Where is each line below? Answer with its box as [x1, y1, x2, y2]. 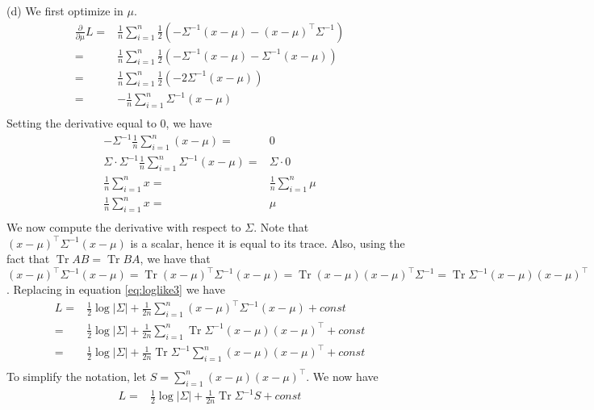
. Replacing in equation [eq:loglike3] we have [6, 281, 225, 298]
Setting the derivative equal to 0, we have [6, 115, 212, 132]
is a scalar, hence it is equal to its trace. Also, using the [130, 234, 405, 251]
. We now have [306, 367, 379, 384]
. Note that [253, 219, 309, 236]
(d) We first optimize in [6, 2, 123, 19]
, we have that [140, 250, 211, 267]
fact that [6, 250, 50, 267]
